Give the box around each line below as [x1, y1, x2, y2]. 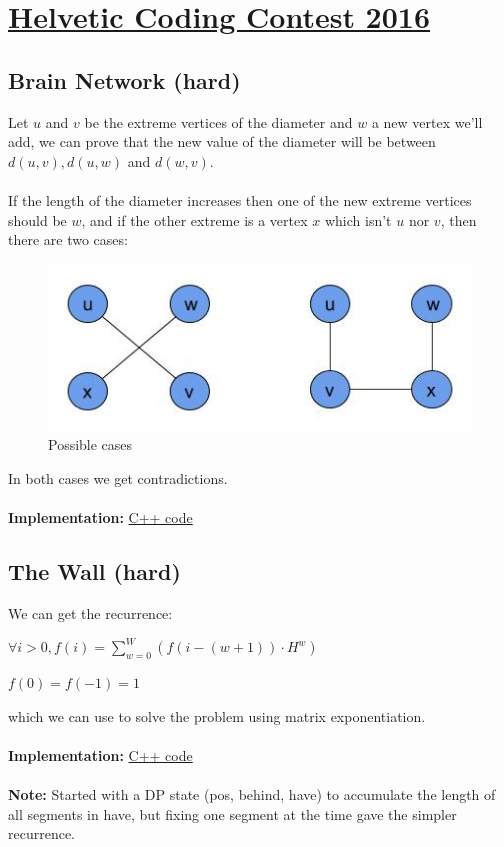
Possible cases [48, 434, 133, 455]
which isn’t [324, 209, 392, 230]
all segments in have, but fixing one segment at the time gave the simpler [8, 803, 457, 824]
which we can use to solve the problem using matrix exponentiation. [8, 705, 426, 726]
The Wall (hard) [8, 555, 181, 586]
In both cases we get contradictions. [8, 467, 228, 488]
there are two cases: [8, 229, 128, 250]
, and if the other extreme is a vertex [81, 209, 308, 230]
